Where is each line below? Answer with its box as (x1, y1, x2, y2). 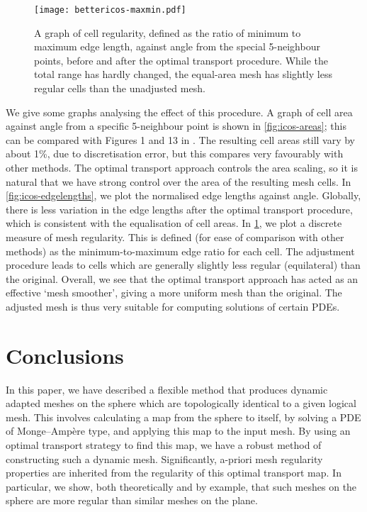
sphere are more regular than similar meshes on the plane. (6, 493, 258, 508)
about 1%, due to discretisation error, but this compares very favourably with (6, 146, 344, 161)
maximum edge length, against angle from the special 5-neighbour (34, 39, 320, 54)
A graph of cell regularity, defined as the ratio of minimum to (34, 25, 301, 40)
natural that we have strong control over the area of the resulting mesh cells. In (6, 174, 351, 189)
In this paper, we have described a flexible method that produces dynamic (6, 382, 328, 396)
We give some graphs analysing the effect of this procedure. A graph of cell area (6, 104, 353, 119)
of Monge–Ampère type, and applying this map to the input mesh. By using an (6, 423, 351, 438)
